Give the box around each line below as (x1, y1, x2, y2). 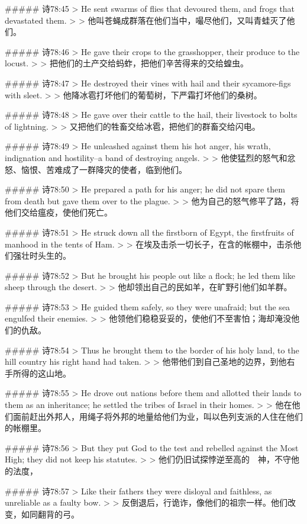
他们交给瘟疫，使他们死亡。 (5, 206, 112, 218)
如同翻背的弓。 (21, 507, 79, 520)
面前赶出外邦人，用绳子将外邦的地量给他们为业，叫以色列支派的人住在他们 (12, 410, 303, 422)
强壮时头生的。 (12, 249, 71, 262)
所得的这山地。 (12, 367, 71, 379)
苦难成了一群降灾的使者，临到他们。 (46, 163, 187, 175)
